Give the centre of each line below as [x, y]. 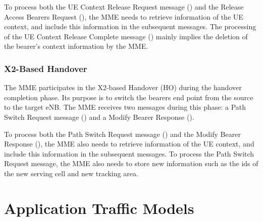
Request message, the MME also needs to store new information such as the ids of [131, 163]
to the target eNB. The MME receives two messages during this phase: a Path [125, 107]
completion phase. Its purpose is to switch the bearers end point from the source [129, 97]
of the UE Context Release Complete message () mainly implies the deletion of [126, 36]
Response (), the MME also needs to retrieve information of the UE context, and [129, 144]
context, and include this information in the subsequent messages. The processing [130, 26]
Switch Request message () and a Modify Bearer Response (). [99, 117]
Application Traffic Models [99, 208]
